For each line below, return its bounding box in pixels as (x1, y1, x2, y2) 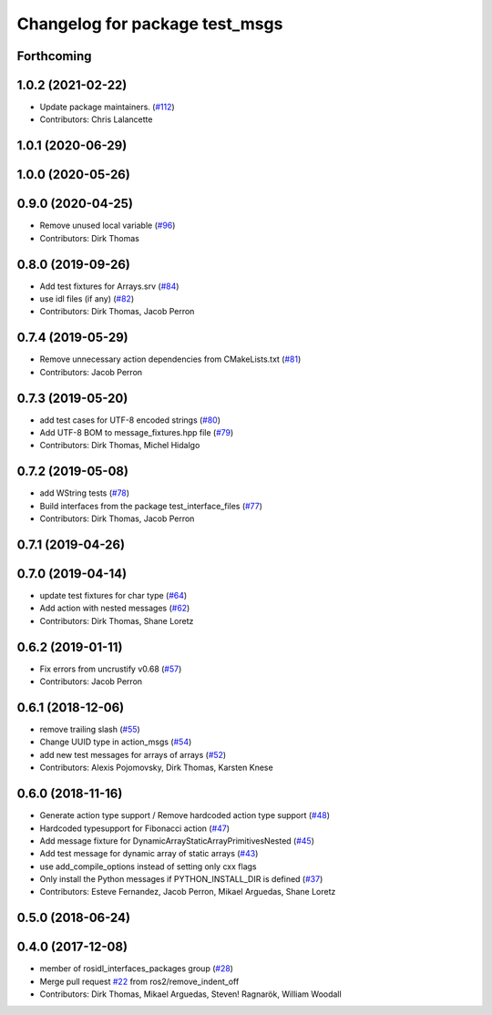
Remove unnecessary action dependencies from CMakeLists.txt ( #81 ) (39, 354, 302, 364)
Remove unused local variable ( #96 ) (39, 220, 176, 231)
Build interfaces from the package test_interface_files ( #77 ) (39, 500, 263, 511)
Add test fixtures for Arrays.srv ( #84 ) (39, 281, 179, 292)
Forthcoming (16, 48, 92, 64)
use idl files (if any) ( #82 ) (39, 293, 135, 304)
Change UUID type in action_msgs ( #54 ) (39, 736, 192, 747)
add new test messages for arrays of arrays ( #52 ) (39, 749, 227, 760)
